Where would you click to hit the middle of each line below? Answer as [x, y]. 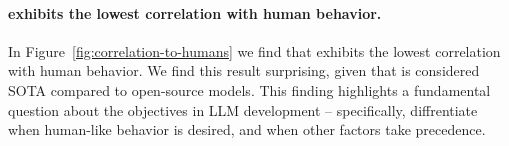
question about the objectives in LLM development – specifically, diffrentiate [243, 109]
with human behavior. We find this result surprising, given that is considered [244, 70]
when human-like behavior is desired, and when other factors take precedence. [247, 129]
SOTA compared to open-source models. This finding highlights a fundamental [249, 89]
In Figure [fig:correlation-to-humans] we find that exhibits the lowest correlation [254, 50]
